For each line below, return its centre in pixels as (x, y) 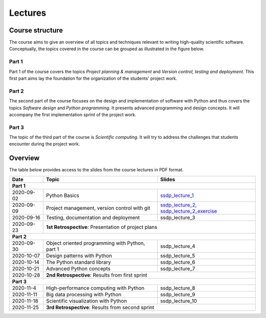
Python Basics (63, 195)
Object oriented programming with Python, (96, 243)
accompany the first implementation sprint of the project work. (73, 114)
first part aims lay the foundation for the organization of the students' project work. (93, 78)
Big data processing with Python (84, 294)
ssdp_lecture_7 (178, 268)
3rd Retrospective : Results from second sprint (100, 307)
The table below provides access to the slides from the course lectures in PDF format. (96, 170)
